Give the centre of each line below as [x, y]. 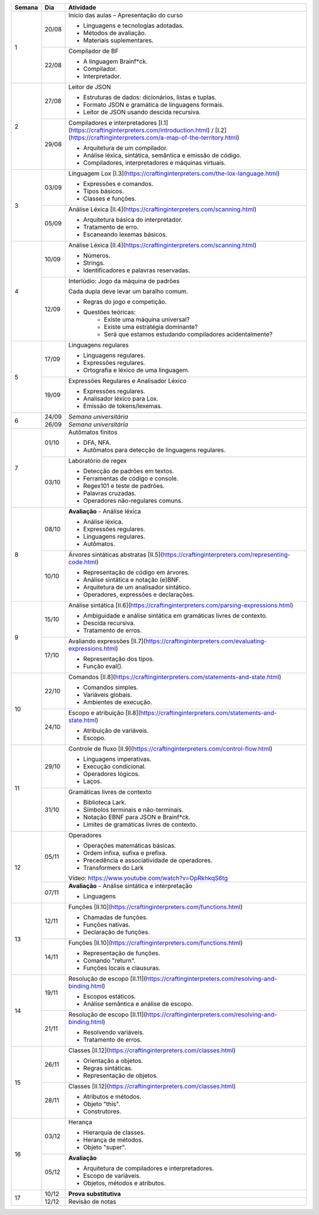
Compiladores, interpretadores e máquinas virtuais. [154, 163]
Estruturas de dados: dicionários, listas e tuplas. [150, 97]
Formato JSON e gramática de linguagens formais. [154, 105]
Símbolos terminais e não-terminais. [133, 810]
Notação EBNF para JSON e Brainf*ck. [137, 817]
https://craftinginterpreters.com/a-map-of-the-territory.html [154, 138]
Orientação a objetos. [113, 1061]
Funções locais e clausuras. [122, 968]
